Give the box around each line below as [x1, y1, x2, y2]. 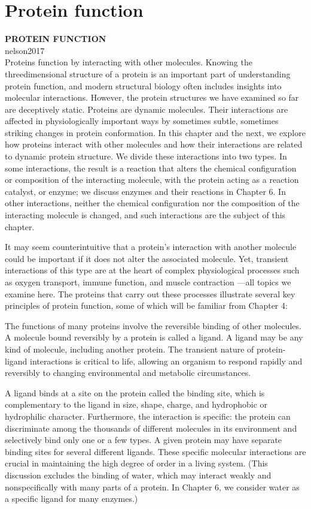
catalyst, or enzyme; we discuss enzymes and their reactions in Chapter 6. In [5, 185, 286, 197]
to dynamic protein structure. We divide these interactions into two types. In [5, 150, 287, 162]
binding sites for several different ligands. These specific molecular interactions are [5, 445, 306, 457]
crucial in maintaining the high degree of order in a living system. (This [5, 457, 268, 469]
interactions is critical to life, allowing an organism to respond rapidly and [30, 354, 303, 367]
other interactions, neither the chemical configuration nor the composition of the [5, 197, 300, 209]
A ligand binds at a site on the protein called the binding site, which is [5, 386, 265, 399]
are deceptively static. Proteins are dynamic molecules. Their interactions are [5, 103, 288, 115]
